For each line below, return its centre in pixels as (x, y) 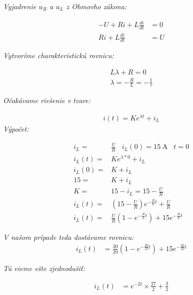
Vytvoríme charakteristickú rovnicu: (59, 55)
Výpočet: (16, 129)
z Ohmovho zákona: (96, 6)
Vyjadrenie (20, 6)
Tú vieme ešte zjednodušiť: (44, 268)
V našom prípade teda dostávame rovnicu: (68, 237)
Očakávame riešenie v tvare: (47, 100)
